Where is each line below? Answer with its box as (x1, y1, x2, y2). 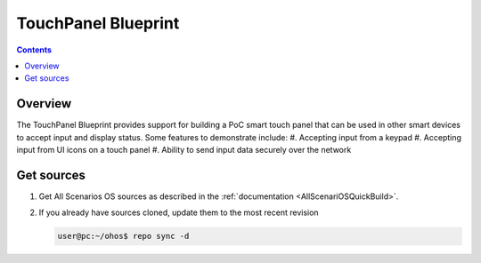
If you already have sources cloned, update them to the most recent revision (38, 207, 320, 218)
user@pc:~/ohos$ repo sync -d (57, 231, 190, 242)
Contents (16, 44, 53, 55)
